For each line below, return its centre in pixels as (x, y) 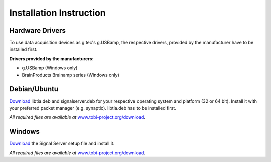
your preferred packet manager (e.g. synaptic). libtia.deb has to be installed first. (93, 108)
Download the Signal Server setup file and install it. (62, 144)
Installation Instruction (58, 13)
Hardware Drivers (38, 31)
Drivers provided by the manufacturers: (51, 59)
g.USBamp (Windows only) (50, 68)
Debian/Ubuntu (34, 89)
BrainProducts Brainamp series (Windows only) (71, 75)
